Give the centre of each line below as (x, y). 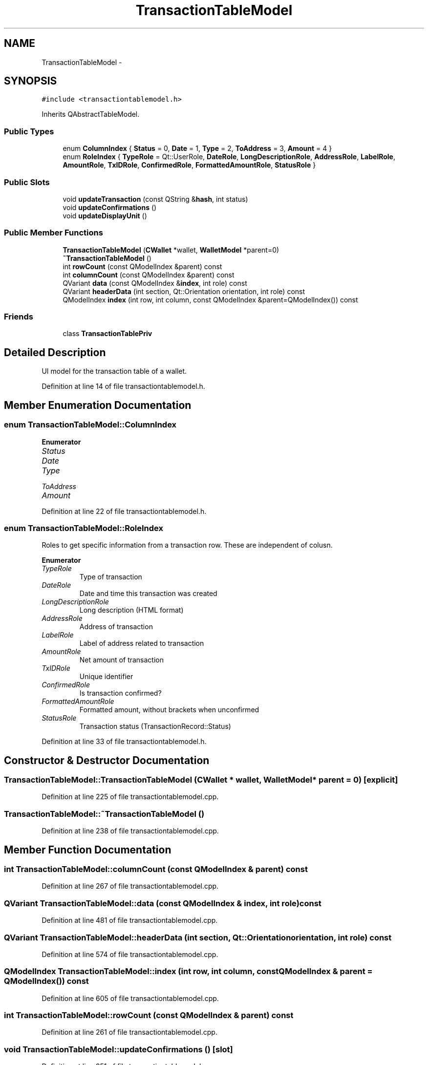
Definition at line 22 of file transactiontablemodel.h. (124, 511)
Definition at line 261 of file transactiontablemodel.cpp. (129, 1032)
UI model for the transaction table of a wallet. (114, 371)
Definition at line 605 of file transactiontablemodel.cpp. (130, 998)
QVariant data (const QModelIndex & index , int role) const (155, 283)
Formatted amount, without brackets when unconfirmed (169, 710)
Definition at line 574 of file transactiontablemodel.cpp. (130, 954)
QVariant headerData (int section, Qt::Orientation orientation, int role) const (184, 291)
